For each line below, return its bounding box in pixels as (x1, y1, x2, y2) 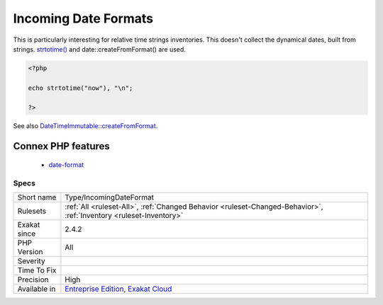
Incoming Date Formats (13, 11, 154, 26)
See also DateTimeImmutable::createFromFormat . (13, 122, 158, 130)
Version (17, 247, 43, 257)
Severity (17, 256, 45, 266)
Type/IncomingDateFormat (65, 192, 154, 202)
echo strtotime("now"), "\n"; (28, 84, 133, 92)
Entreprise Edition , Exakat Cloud (65, 284, 172, 294)
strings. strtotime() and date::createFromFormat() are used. (13, 45, 186, 53)
